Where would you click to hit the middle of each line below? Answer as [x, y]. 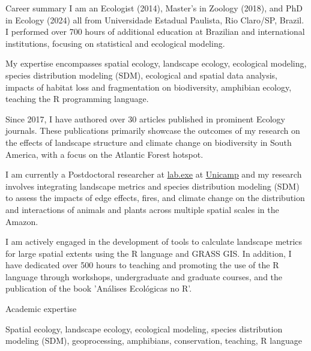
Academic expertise [41, 309]
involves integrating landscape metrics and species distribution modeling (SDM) [152, 186]
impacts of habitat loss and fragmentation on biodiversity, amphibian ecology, [149, 87]
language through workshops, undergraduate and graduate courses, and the [144, 276]
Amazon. [22, 221]
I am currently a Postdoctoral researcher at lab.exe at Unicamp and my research [154, 174]
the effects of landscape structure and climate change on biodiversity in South [149, 142]
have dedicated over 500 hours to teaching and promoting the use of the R [142, 265]
